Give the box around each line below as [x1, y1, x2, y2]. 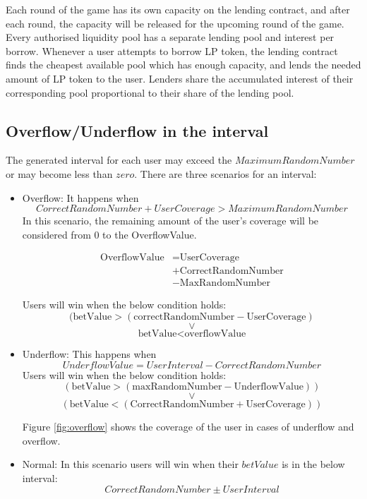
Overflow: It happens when [22, 190, 139, 205]
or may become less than [6, 166, 113, 181]
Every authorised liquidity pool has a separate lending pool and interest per [6, 30, 335, 44]
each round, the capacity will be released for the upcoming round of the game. [6, 16, 344, 30]
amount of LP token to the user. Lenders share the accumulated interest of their [6, 71, 354, 85]
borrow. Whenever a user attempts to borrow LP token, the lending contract [6, 43, 338, 58]
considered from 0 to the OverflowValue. [22, 227, 197, 241]
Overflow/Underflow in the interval [6, 119, 269, 141]
